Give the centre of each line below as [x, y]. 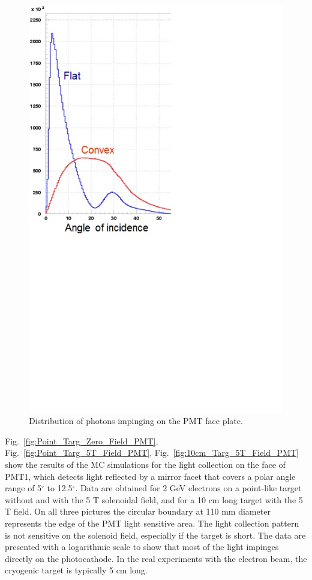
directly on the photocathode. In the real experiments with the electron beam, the [156, 558]
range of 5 [23, 488]
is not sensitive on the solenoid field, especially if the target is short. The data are [155, 535]
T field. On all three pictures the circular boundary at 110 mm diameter [138, 511]
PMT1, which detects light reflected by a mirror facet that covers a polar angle [150, 476]
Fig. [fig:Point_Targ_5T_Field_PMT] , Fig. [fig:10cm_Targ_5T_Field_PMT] [152, 453]
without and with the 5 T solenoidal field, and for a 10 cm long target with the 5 [154, 499]
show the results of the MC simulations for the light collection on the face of [145, 464]
